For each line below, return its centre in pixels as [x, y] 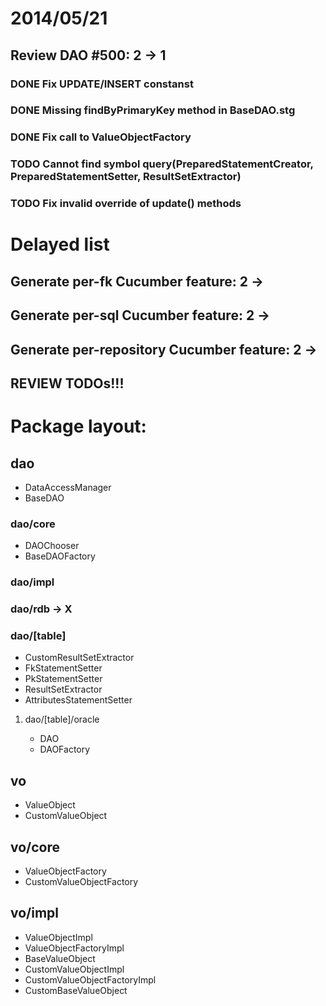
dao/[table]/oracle [62, 719]
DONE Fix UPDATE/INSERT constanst [102, 84]
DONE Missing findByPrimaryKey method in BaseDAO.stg [153, 110]
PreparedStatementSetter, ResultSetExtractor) [126, 177]
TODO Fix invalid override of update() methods [126, 204]
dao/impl [32, 582]
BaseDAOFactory [60, 556]
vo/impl [35, 913]
